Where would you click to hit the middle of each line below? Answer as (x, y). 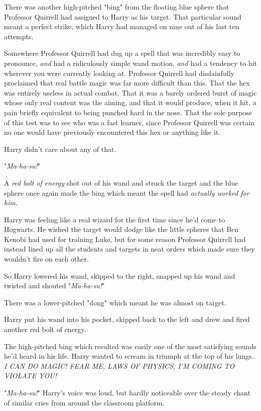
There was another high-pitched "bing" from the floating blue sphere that (117, 7)
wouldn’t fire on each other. (46, 259)
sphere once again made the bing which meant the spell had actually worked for (127, 192)
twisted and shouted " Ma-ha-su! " (54, 285)
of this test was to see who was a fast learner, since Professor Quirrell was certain (129, 122)
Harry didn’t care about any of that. (60, 149)
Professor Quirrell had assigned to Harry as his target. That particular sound (123, 16)
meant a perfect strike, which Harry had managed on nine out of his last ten (122, 26)
